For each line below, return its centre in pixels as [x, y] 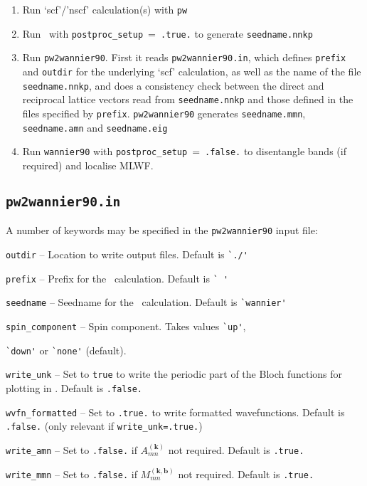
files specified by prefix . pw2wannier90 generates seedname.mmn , [164, 113]
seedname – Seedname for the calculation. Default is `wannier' [146, 302]
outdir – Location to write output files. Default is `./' [127, 254]
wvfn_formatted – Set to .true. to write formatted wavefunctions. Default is [175, 412]
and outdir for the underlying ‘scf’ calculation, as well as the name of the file [192, 71]
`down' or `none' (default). [66, 350]
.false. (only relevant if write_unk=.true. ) [104, 426]
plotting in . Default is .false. [74, 387]
